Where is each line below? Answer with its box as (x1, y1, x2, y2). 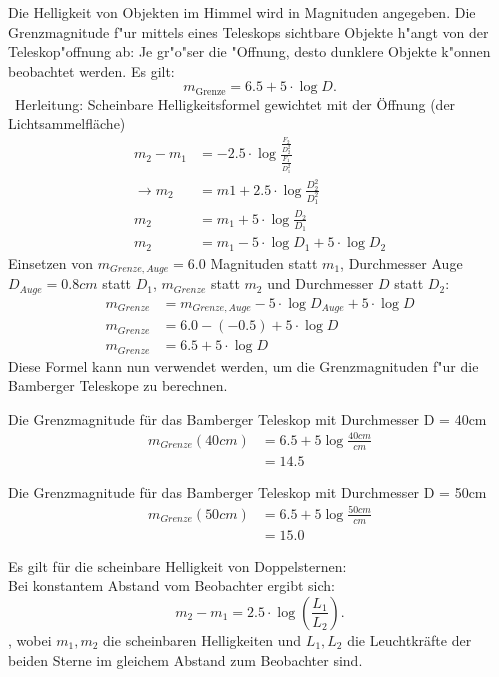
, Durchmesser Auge (340, 252, 463, 273)
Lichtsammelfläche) (8, 113, 126, 134)
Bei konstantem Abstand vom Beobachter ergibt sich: (8, 575, 335, 596)
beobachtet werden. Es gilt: (8, 60, 175, 81)
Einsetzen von (8, 252, 94, 273)
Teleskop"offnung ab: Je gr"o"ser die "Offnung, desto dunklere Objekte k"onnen (8, 41, 491, 62)
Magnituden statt (210, 252, 318, 273)
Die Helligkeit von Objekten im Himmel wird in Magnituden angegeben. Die (8, 2, 476, 22)
